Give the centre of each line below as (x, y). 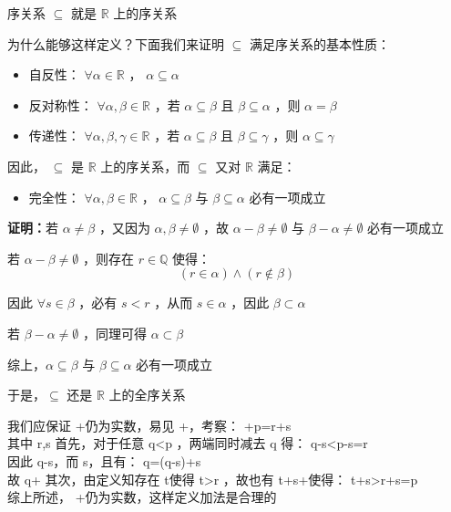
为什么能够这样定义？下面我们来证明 (116, 43)
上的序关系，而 (145, 166)
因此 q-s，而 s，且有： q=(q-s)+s (104, 460)
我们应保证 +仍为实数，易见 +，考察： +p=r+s (149, 425)
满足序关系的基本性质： (319, 43)
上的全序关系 (147, 395)
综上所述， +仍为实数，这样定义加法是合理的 (142, 497)
